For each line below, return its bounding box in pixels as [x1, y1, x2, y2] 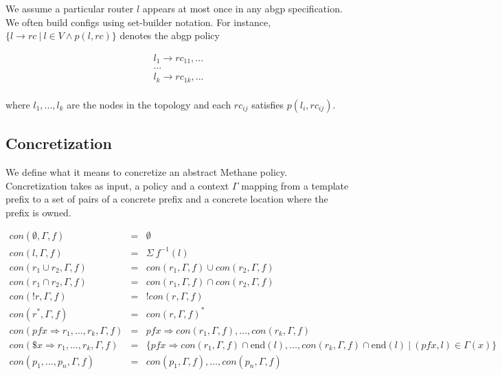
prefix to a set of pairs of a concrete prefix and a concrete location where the [5, 192, 328, 206]
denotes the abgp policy [119, 28, 220, 43]
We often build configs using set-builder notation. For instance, [5, 14, 271, 29]
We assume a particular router [5, 1, 134, 15]
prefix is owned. [5, 205, 71, 219]
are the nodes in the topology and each [67, 97, 231, 111]
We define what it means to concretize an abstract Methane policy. [5, 165, 288, 179]
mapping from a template [241, 178, 349, 192]
